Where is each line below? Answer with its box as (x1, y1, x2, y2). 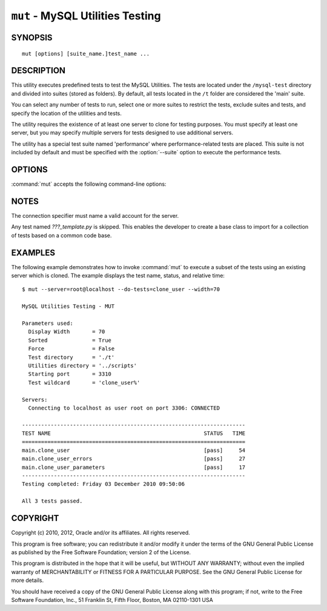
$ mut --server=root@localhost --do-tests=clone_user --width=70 (22, 286, 220, 293)
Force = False (28, 345, 115, 352)
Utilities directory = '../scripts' (28, 362, 137, 369)
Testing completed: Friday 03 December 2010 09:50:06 (22, 481, 185, 488)
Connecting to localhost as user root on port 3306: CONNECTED (28, 404, 220, 411)
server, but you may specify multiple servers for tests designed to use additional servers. (11, 129, 233, 136)
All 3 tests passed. (22, 498, 83, 505)
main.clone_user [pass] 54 (22, 446, 246, 454)
